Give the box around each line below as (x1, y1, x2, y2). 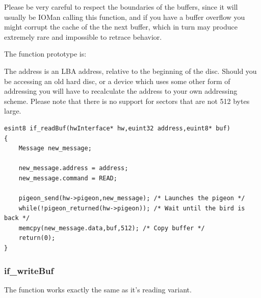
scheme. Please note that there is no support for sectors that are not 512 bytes (4, 95, 250, 106)
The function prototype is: (4, 48, 87, 59)
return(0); (18, 234, 56, 242)
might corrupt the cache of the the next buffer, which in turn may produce (4, 21, 238, 32)
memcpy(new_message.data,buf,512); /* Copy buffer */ (18, 224, 205, 232)
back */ (4, 214, 30, 222)
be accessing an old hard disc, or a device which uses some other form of (4, 75, 230, 86)
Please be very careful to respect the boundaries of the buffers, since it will (4, 2, 238, 12)
